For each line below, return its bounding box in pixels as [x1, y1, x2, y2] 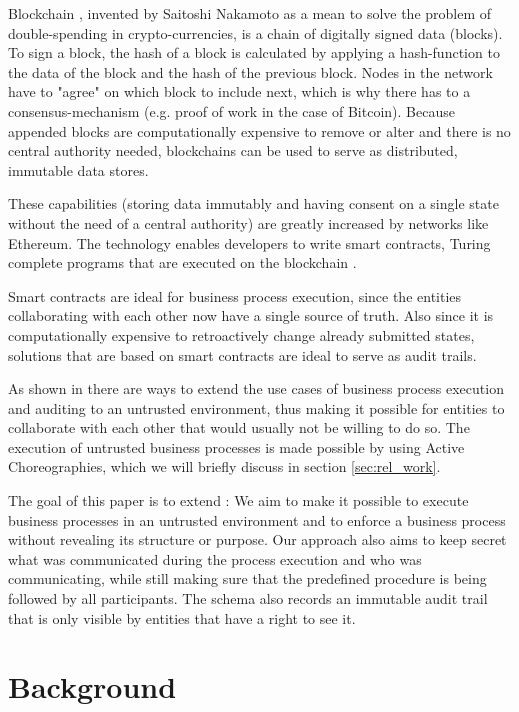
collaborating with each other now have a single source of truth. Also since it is [8, 305, 494, 326]
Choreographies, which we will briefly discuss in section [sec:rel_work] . [8, 456, 441, 477]
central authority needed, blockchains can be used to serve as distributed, [8, 140, 458, 161]
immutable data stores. [8, 159, 149, 180]
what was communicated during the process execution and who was [8, 548, 422, 569]
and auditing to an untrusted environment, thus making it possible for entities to [8, 397, 505, 418]
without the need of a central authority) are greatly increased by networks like [8, 212, 489, 233]
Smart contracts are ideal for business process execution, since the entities [8, 285, 462, 306]
